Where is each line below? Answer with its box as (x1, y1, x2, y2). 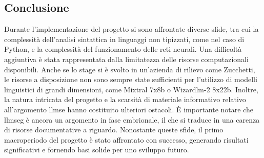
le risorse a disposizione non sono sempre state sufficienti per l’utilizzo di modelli (4, 74, 257, 85)
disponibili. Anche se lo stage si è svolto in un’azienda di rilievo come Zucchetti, (4, 64, 255, 74)
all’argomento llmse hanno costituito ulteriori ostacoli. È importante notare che (4, 104, 253, 114)
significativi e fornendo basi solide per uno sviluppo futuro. (4, 144, 189, 155)
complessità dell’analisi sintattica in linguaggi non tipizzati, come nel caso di (4, 33, 245, 44)
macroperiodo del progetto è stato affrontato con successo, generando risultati (4, 134, 249, 145)
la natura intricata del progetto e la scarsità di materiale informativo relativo (4, 94, 246, 105)
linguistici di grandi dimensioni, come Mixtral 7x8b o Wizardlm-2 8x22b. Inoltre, (4, 84, 258, 94)
